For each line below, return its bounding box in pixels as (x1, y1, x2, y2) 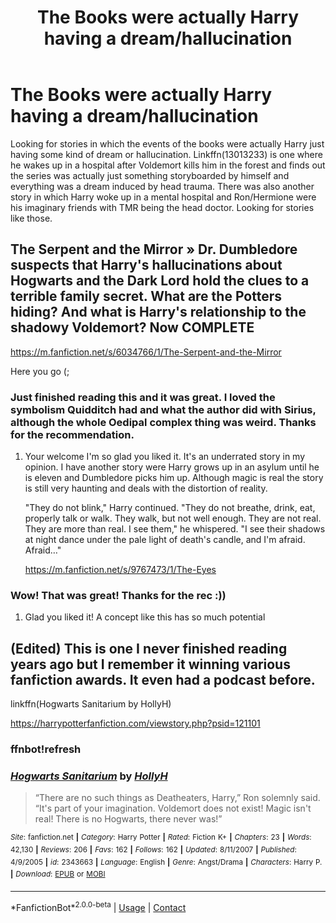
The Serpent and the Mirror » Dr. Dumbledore (10, 241, 298, 258)
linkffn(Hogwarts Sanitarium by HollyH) (10, 698, 172, 710)
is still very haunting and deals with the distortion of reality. (24, 482, 268, 495)
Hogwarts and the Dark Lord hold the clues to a (10, 272, 310, 290)
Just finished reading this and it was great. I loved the (10, 390, 276, 404)
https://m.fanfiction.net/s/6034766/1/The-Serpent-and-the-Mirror (10, 346, 282, 358)
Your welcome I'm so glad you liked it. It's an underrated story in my (24, 451, 306, 463)
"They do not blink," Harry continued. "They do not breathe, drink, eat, (24, 502, 316, 514)
